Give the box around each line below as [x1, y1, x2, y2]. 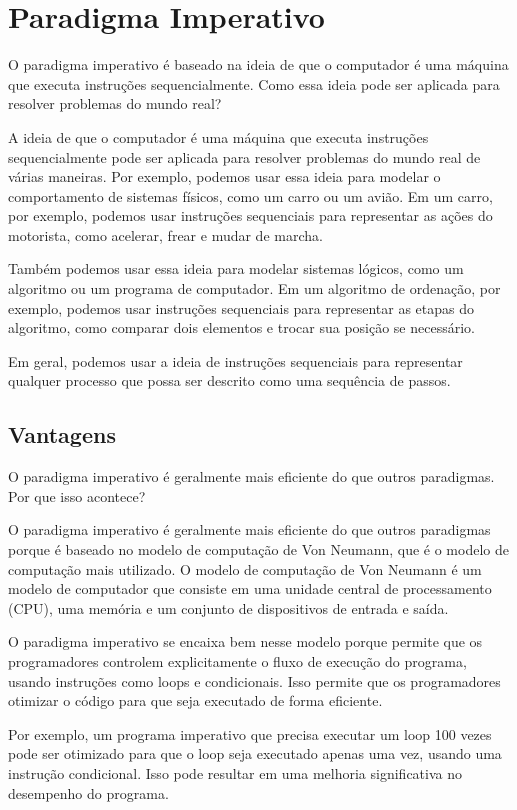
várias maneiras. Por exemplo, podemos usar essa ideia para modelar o [8, 166, 441, 187]
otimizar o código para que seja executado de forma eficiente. [8, 690, 383, 711]
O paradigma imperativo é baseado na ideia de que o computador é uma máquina [8, 54, 509, 75]
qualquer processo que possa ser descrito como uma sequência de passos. [8, 370, 451, 391]
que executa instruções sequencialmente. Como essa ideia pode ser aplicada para [8, 73, 500, 94]
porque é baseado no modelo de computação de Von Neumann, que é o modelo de [8, 539, 509, 560]
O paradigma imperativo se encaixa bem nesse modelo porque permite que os [8, 631, 483, 652]
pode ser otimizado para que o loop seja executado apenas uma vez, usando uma [8, 743, 502, 764]
